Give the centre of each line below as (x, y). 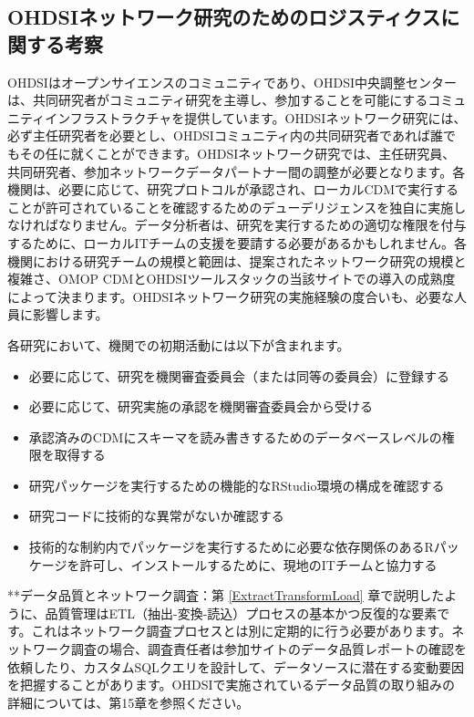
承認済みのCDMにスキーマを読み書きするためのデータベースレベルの (235, 436)
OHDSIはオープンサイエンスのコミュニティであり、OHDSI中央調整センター (232, 82)
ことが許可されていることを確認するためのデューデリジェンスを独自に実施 (231, 207)
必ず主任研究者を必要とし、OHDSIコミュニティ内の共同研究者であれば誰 (225, 135)
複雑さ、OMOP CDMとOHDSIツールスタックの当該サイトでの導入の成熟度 (232, 279)
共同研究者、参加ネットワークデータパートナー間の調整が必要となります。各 (237, 171)
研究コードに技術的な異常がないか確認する (156, 516)
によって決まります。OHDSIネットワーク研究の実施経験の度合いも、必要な (231, 296)
